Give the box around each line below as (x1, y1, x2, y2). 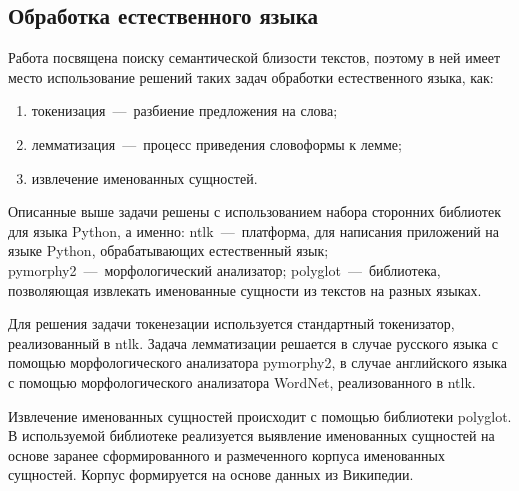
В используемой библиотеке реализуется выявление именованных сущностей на (8, 425, 495, 446)
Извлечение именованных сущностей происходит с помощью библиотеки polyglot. (8, 405, 512, 426)
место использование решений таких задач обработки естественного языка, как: (8, 66, 494, 87)
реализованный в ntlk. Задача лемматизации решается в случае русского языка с (8, 332, 498, 353)
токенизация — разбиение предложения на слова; (31, 100, 338, 121)
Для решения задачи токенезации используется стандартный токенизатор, (8, 313, 455, 334)
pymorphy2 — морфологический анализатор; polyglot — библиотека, (8, 259, 441, 280)
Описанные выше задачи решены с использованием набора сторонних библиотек (8, 201, 501, 222)
